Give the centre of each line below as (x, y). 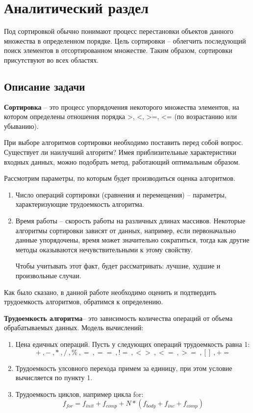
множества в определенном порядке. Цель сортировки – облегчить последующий (125, 40)
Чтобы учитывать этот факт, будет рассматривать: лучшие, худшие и (118, 266)
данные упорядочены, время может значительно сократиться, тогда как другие (132, 240)
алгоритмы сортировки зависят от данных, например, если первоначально (126, 230)
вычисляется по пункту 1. (54, 377)
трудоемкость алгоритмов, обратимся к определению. (84, 302)
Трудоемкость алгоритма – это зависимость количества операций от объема (118, 318)
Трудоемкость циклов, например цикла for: (79, 394)
